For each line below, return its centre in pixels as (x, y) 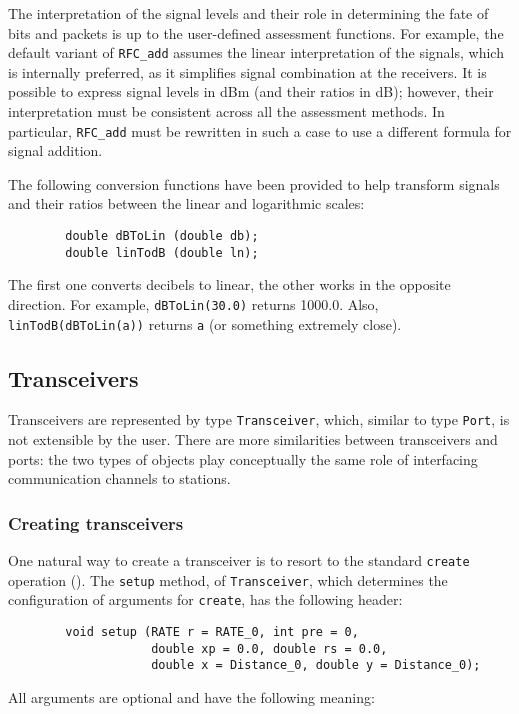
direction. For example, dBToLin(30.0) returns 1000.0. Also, (193, 303)
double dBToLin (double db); (162, 236)
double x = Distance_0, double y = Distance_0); (316, 665)
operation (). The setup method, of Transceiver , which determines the (228, 579)
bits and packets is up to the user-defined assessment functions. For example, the (256, 32)
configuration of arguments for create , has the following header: (205, 599)
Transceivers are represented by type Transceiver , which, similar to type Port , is (259, 419)
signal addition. (55, 150)
